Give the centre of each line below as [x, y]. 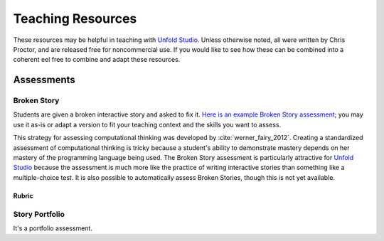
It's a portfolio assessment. [53, 228]
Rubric [23, 196]
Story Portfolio [39, 214]
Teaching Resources [75, 18]
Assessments [44, 80]
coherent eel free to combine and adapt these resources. [97, 60]
